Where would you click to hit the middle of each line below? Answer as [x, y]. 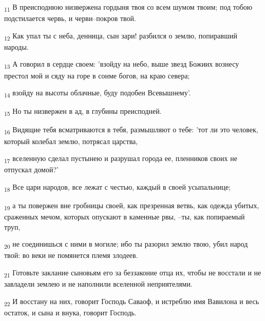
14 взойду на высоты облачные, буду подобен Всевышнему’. [98, 93]
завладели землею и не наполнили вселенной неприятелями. [98, 284]
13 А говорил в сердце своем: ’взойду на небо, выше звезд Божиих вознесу [122, 65]
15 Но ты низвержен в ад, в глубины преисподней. [83, 112]
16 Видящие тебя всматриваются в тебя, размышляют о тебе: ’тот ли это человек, [131, 130]
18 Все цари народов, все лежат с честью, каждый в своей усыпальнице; [117, 187]
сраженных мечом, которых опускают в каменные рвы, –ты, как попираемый [125, 217]
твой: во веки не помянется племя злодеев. [71, 255]
